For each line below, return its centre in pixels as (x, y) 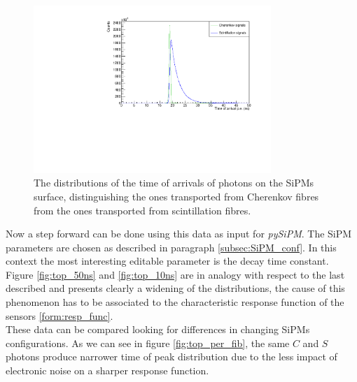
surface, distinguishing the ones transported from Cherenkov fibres (176, 196)
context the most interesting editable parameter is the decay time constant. (167, 261)
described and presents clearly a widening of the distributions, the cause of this (175, 288)
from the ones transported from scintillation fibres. (142, 210)
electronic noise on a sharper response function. (107, 370)
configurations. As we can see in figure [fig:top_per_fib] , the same (148, 343)
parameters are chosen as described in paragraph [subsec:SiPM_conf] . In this (171, 247)
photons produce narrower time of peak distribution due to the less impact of (171, 357)
